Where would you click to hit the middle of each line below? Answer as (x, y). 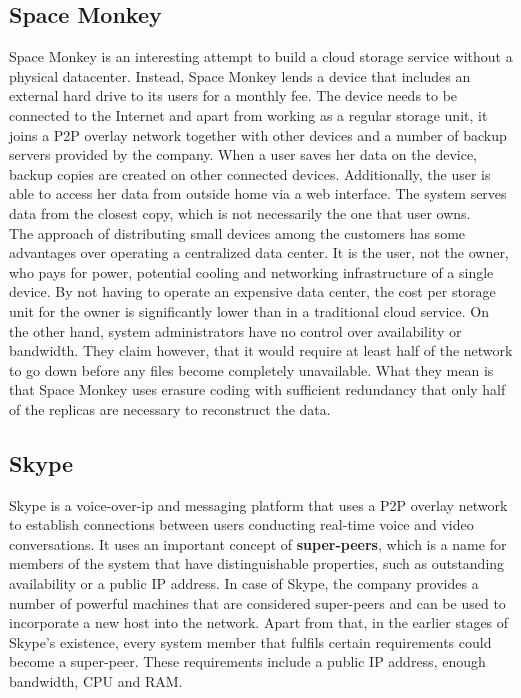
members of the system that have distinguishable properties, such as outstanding (257, 563)
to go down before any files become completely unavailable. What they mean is (251, 369)
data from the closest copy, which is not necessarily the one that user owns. (240, 212)
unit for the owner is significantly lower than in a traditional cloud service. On (249, 310)
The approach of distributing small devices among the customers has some (237, 232)
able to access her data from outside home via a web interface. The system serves (258, 193)
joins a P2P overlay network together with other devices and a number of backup (258, 134)
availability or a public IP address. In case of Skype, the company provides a (244, 583)
